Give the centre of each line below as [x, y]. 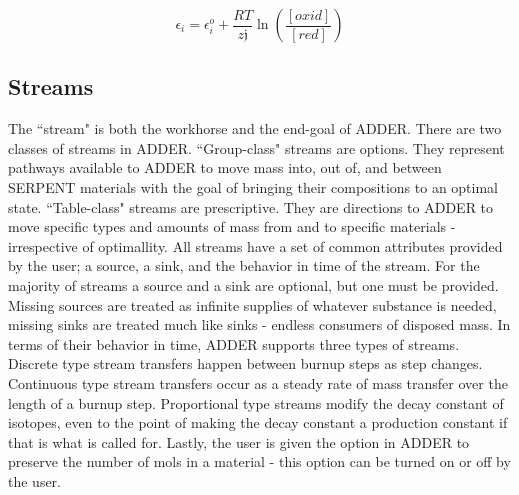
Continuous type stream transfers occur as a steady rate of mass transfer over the [258, 382]
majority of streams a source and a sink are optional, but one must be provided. [253, 284]
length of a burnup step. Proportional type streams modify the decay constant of [256, 402]
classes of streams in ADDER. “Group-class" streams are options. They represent [256, 147]
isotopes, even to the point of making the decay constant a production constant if [258, 422]
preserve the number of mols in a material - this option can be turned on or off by [259, 461]
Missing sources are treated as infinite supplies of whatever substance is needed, [252, 304]
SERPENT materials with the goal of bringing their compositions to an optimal [253, 186]
